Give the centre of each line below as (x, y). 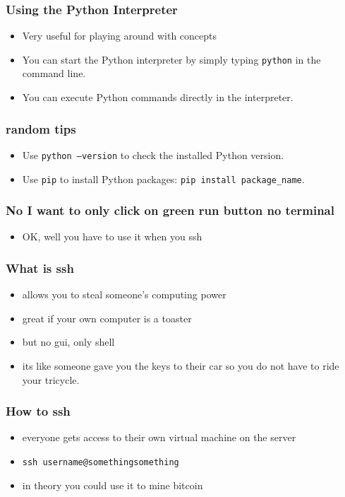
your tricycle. (51, 379)
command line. (54, 73)
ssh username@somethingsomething (101, 462)
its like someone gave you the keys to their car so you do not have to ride (181, 366)
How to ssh (38, 411)
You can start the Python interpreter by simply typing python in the (171, 59)
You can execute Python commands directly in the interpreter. (158, 97)
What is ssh (40, 268)
